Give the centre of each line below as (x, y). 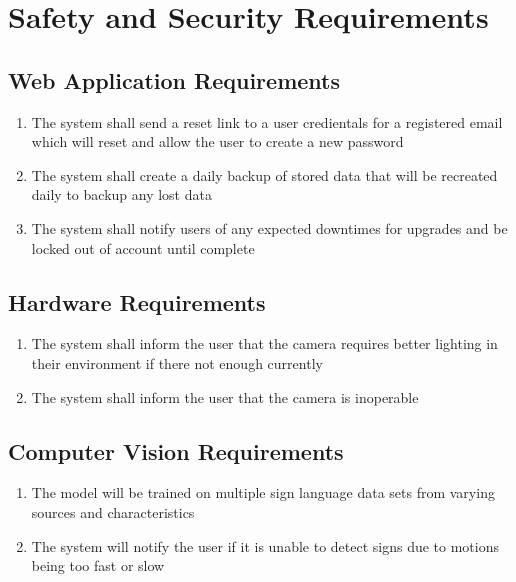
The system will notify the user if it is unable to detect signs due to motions (265, 545)
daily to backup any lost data (121, 194)
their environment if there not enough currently (177, 362)
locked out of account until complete (143, 247)
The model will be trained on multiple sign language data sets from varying (263, 492)
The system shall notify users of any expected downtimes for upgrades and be (269, 227)
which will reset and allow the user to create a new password (217, 141)
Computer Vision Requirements (176, 450)
